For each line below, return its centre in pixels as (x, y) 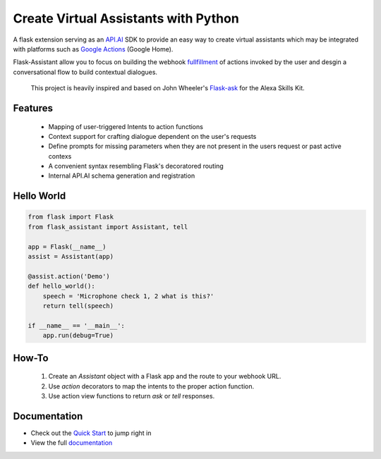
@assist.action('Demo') (69, 276)
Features (33, 108)
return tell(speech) (78, 306)
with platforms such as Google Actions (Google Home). (93, 49)
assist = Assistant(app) (71, 257)
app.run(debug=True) (78, 336)
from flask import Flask (71, 217)
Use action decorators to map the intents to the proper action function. (151, 386)
